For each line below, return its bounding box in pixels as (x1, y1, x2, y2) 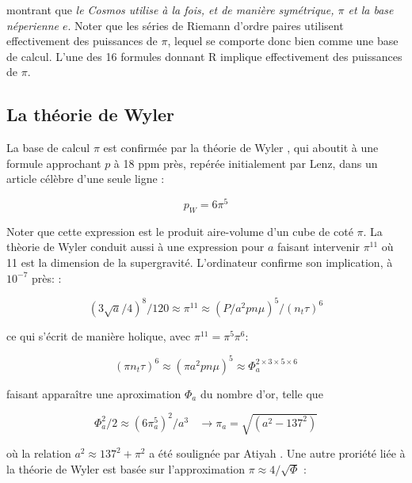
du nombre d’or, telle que (200, 385, 323, 401)
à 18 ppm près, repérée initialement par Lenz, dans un (113, 154, 378, 171)
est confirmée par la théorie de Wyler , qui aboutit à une (103, 139, 379, 156)
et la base (348, 2, 394, 17)
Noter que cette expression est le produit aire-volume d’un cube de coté (6, 222, 353, 239)
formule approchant (6, 154, 101, 171)
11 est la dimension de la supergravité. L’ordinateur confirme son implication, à (6, 254, 393, 271)
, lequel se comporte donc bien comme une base (167, 32, 399, 49)
